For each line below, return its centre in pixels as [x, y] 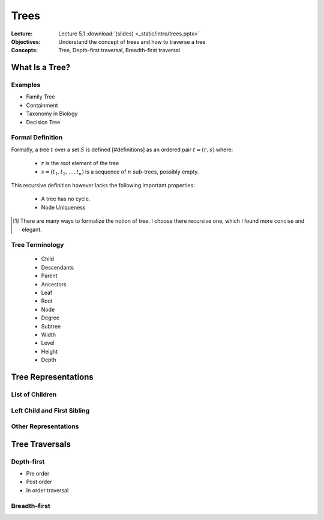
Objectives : [26, 41]
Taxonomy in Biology [52, 113]
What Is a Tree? [41, 68]
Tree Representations [52, 377]
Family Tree [40, 97]
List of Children [34, 395]
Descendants [58, 267]
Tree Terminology [37, 245]
